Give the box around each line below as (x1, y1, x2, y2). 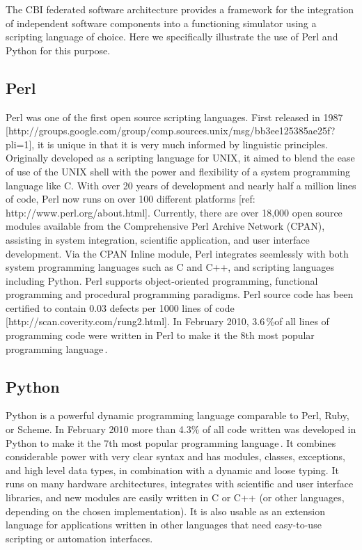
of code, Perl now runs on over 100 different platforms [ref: (6, 191, 255, 206)
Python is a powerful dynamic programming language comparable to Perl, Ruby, (6, 408, 349, 423)
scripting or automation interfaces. (6, 531, 153, 545)
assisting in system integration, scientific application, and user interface (6, 232, 310, 246)
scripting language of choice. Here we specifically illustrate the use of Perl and (6, 29, 338, 44)
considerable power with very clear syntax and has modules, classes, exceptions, (6, 449, 346, 464)
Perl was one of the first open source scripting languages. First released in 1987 (6, 109, 343, 124)
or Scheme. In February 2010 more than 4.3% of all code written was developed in (6, 422, 356, 437)
